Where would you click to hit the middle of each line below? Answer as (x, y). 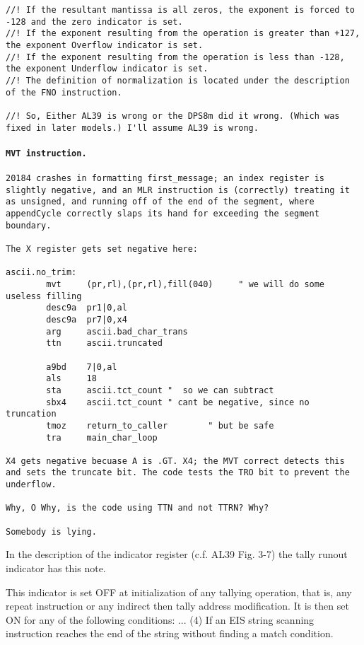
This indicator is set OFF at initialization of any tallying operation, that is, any (179, 592)
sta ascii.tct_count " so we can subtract (160, 390)
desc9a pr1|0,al (87, 308)
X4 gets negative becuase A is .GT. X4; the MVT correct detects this (175, 461)
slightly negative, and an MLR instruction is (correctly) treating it (178, 190)
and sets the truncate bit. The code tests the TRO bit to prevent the (178, 473)
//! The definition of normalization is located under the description (178, 80)
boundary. (29, 225)
